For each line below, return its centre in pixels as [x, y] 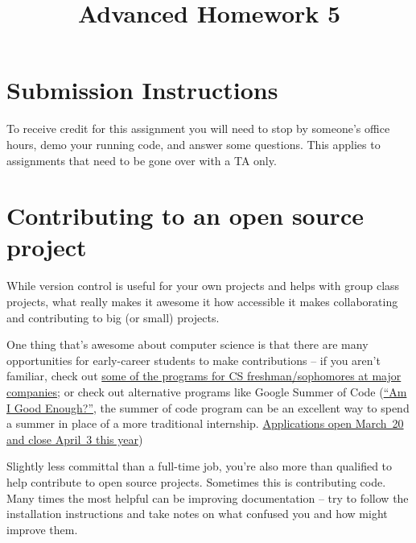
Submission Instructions [142, 90]
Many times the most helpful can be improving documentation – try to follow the [208, 497]
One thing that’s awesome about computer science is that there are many [187, 344]
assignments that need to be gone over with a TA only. [142, 160]
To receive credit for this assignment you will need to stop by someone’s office [198, 128]
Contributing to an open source [185, 216]
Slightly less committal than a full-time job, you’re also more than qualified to [200, 466]
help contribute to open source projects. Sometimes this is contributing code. [196, 481]
